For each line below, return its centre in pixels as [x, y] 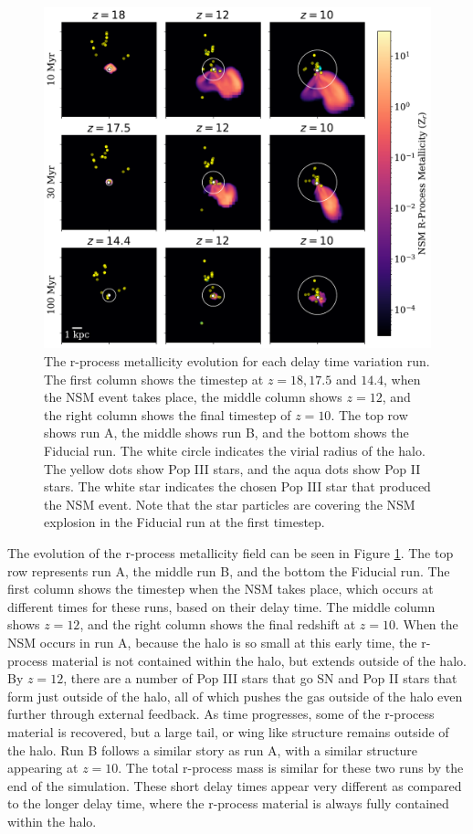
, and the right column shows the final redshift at [218, 624]
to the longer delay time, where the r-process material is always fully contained [228, 803]
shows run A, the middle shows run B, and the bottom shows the [226, 433]
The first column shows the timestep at [154, 379]
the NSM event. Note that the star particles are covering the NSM [230, 504]
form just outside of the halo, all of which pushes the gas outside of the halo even [235, 696]
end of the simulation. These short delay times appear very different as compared [235, 785]
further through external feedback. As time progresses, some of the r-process [221, 714]
